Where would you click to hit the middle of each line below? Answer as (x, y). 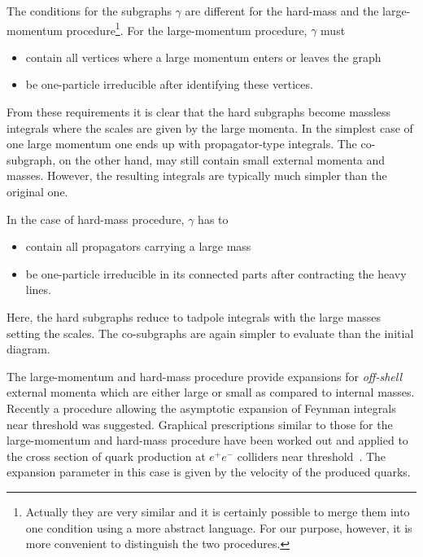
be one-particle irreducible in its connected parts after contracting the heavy (216, 273)
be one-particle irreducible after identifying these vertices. (169, 84)
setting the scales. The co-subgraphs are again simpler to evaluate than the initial (210, 333)
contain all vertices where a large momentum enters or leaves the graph (203, 57)
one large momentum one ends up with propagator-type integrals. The (182, 144)
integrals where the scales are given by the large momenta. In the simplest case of (210, 127)
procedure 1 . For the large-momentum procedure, (187, 29)
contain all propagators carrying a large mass (138, 246)
